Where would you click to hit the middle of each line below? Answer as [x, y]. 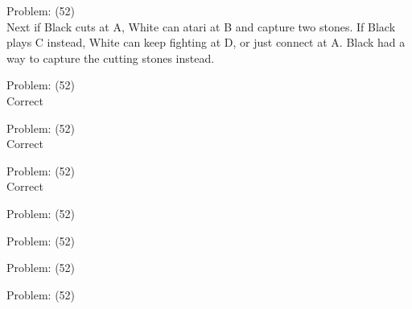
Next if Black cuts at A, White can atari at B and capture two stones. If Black [201, 26]
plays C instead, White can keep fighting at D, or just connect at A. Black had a [206, 42]
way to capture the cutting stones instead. [111, 58]
